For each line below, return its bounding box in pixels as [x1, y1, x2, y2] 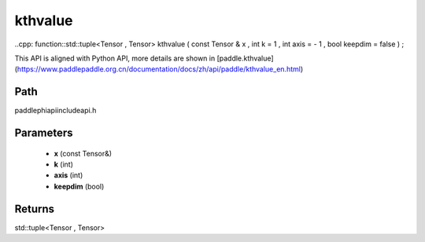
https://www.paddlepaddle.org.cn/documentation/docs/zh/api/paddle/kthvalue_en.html [17, 64, 301, 74]
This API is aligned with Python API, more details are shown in [14, 53, 216, 63]
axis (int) [54, 170, 83, 180]
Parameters [14, 126, 73, 140]
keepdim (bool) [54, 181, 105, 191]
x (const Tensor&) [54, 148, 113, 158]
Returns [14, 202, 55, 215]
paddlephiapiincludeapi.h [14, 106, 97, 115]
